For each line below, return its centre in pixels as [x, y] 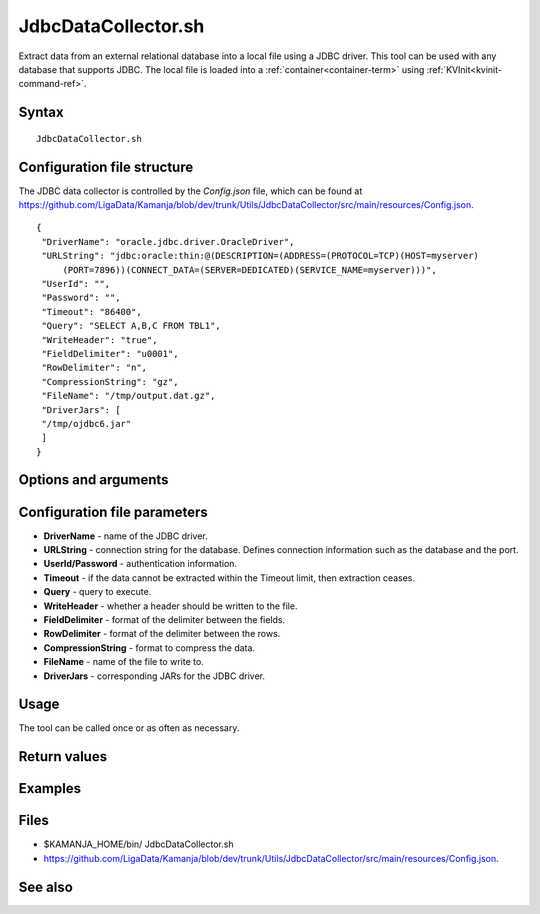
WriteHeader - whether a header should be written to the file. [170, 606]
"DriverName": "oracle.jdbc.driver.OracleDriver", [168, 241]
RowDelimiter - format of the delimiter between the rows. [162, 634]
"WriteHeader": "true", [99, 339]
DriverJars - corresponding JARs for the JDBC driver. [154, 676]
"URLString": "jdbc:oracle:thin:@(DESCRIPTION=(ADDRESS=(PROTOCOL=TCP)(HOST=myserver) [260, 256]
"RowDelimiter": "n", [94, 368]
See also [46, 886]
